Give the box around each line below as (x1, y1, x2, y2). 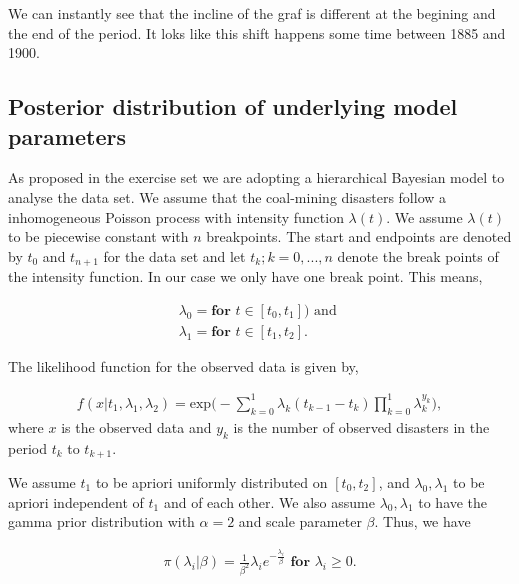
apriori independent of (8, 491, 144, 512)
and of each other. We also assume (163, 491, 375, 512)
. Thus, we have (374, 511, 471, 532)
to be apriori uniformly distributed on (95, 472, 328, 493)
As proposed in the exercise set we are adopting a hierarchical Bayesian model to (8, 167, 505, 188)
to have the (418, 491, 488, 512)
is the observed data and (61, 416, 212, 437)
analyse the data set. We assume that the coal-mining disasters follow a (8, 186, 447, 207)
